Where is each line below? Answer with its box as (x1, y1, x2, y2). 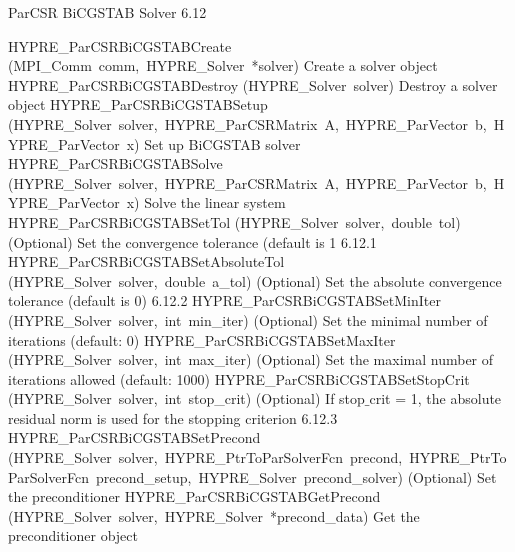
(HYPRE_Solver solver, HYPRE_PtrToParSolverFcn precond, (8, 447, 403, 468)
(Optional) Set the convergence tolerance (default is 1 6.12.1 (8, 231, 377, 252)
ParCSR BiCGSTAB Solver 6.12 (8, 2, 207, 22)
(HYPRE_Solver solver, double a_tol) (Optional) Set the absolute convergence (8, 270, 502, 291)
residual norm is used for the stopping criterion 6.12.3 (8, 407, 338, 428)
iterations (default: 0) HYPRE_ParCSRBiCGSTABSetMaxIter (8, 329, 396, 350)
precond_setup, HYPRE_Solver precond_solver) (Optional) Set (95, 466, 497, 487)
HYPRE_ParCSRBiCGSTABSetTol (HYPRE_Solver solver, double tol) (8, 211, 461, 232)
